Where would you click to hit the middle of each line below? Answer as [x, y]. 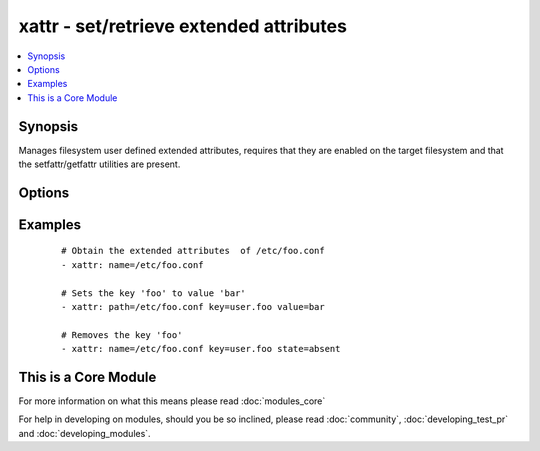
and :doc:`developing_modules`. [84, 433]
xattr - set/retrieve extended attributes [182, 26]
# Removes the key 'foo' [122, 334]
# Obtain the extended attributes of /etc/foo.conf [193, 251]
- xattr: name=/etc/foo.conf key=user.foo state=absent [201, 349]
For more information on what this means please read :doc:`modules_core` [172, 401]
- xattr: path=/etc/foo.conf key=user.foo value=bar [193, 306]
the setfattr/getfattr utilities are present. [99, 164]
